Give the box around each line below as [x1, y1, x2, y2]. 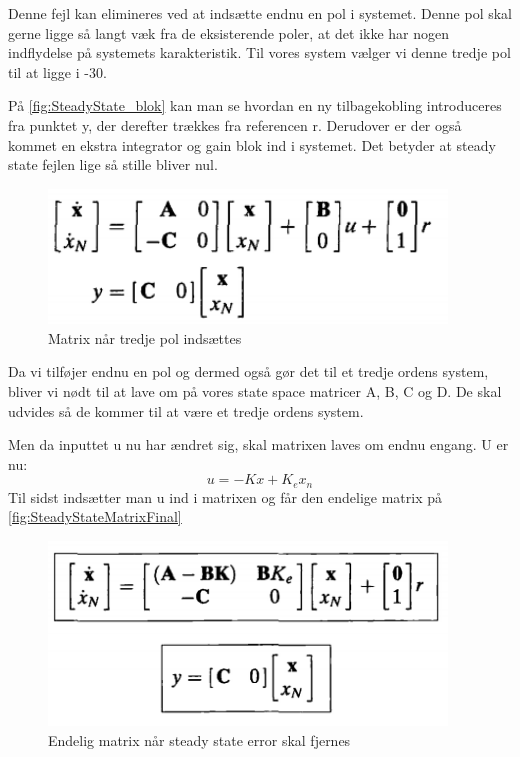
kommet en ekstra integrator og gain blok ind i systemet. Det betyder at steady [8, 134, 496, 155]
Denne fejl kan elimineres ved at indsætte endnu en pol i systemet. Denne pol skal [8, 3, 513, 23]
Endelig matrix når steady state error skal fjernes [48, 729, 351, 750]
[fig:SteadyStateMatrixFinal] [8, 506, 182, 527]
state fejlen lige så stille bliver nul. [8, 154, 218, 175]
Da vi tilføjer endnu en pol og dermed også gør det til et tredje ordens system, [8, 361, 489, 382]
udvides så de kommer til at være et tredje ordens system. [8, 400, 364, 421]
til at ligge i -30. [8, 61, 107, 82]
